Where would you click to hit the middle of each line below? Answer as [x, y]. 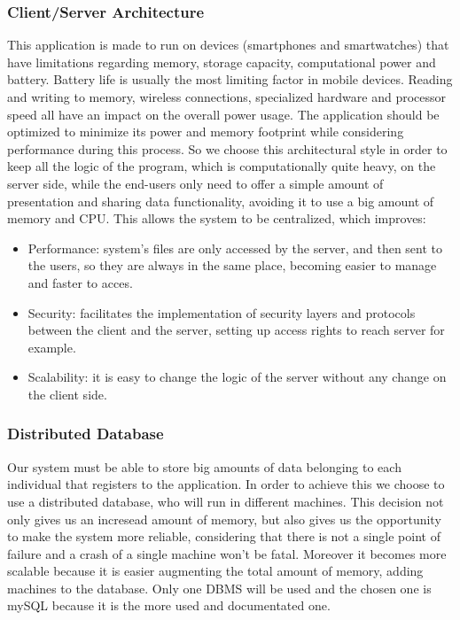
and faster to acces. [80, 282]
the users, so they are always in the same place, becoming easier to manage [232, 265]
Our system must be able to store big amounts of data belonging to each [204, 466]
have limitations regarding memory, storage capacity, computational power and [222, 62]
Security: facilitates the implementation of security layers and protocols [222, 312]
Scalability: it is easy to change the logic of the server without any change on [237, 377]
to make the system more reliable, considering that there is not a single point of [224, 536]
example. [52, 347]
